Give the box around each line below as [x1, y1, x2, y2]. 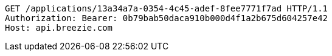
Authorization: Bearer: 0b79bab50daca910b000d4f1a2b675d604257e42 [5, 13, 328, 23]
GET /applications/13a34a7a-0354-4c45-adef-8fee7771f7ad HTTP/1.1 [5, 4, 328, 13]
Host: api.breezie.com [5, 23, 113, 33]
